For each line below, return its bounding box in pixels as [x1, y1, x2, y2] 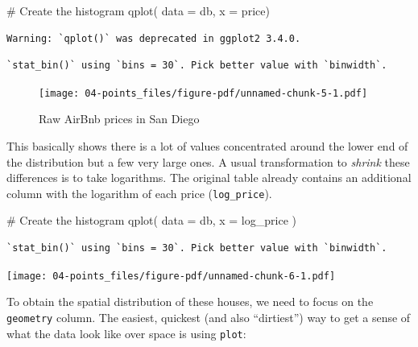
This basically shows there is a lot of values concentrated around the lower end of [6, 138, 408, 155]
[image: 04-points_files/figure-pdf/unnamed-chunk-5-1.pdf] [39, 87, 368, 99]
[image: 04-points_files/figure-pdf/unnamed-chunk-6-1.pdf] [6, 270, 336, 282]
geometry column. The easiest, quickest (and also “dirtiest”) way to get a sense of [6, 308, 411, 325]
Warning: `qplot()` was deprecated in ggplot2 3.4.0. [6, 32, 301, 44]
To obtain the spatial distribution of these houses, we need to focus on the [6, 293, 374, 310]
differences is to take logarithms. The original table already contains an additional [6, 169, 412, 186]
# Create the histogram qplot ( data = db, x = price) [6, 2, 270, 19]
